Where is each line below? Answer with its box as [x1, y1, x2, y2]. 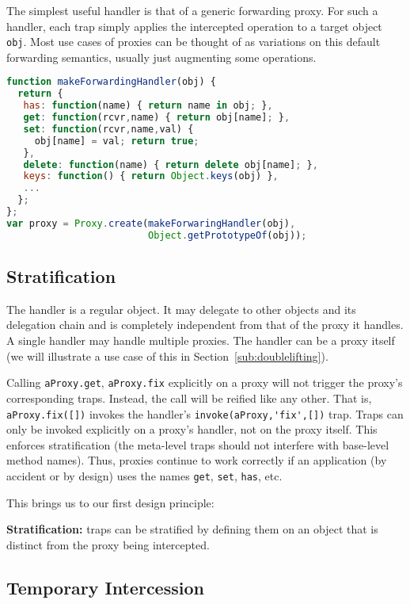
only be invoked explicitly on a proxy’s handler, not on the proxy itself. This [6, 421, 378, 438]
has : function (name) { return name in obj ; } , [23, 100, 273, 112]
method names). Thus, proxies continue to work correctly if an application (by [6, 452, 387, 468]
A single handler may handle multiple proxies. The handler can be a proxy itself [6, 332, 395, 349]
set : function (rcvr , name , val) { [23, 123, 194, 135]
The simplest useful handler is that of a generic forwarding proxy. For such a [6, 2, 378, 18]
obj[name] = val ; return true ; [34, 135, 199, 147]
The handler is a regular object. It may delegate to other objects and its [6, 300, 356, 317]
